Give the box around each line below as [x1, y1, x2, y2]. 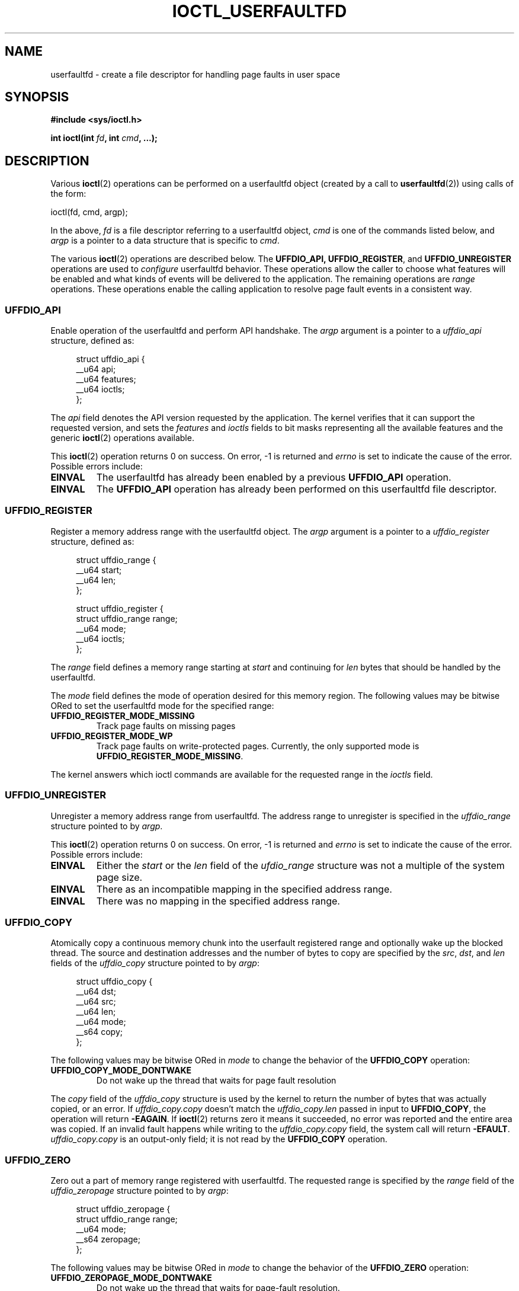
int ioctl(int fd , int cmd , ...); [50, 133, 158, 143]
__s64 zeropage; [76, 1234, 140, 1245]
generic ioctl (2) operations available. [50, 433, 194, 443]
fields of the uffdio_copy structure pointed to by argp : [50, 958, 259, 969]
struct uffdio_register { [76, 603, 164, 613]
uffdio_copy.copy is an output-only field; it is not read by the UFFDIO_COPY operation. [50, 1134, 387, 1145]
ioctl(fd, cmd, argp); [50, 207, 128, 218]
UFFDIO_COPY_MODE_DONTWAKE [50, 1065, 192, 1076]
